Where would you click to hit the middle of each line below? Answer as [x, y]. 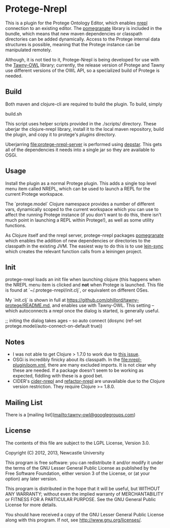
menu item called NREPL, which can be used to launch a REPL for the [78, 189]
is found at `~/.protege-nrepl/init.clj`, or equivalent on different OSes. [77, 290]
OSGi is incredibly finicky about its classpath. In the [66, 360]
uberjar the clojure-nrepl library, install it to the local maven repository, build [84, 129]
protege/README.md [27, 305]
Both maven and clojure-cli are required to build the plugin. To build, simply [84, 104]
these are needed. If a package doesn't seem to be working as [78, 370]
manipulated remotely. [29, 50]
